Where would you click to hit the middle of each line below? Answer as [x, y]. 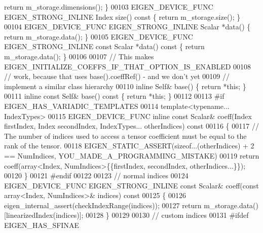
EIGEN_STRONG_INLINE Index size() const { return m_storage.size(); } [122, 16]
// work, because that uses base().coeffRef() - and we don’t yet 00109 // [117, 76]
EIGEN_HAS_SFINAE [42, 225]
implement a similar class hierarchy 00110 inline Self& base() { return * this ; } [125, 86]
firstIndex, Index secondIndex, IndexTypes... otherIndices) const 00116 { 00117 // [131, 126]
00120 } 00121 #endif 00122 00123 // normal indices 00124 [96, 176]
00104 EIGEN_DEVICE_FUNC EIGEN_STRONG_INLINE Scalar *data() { [127, 27]
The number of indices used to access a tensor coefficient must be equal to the [125, 135]
